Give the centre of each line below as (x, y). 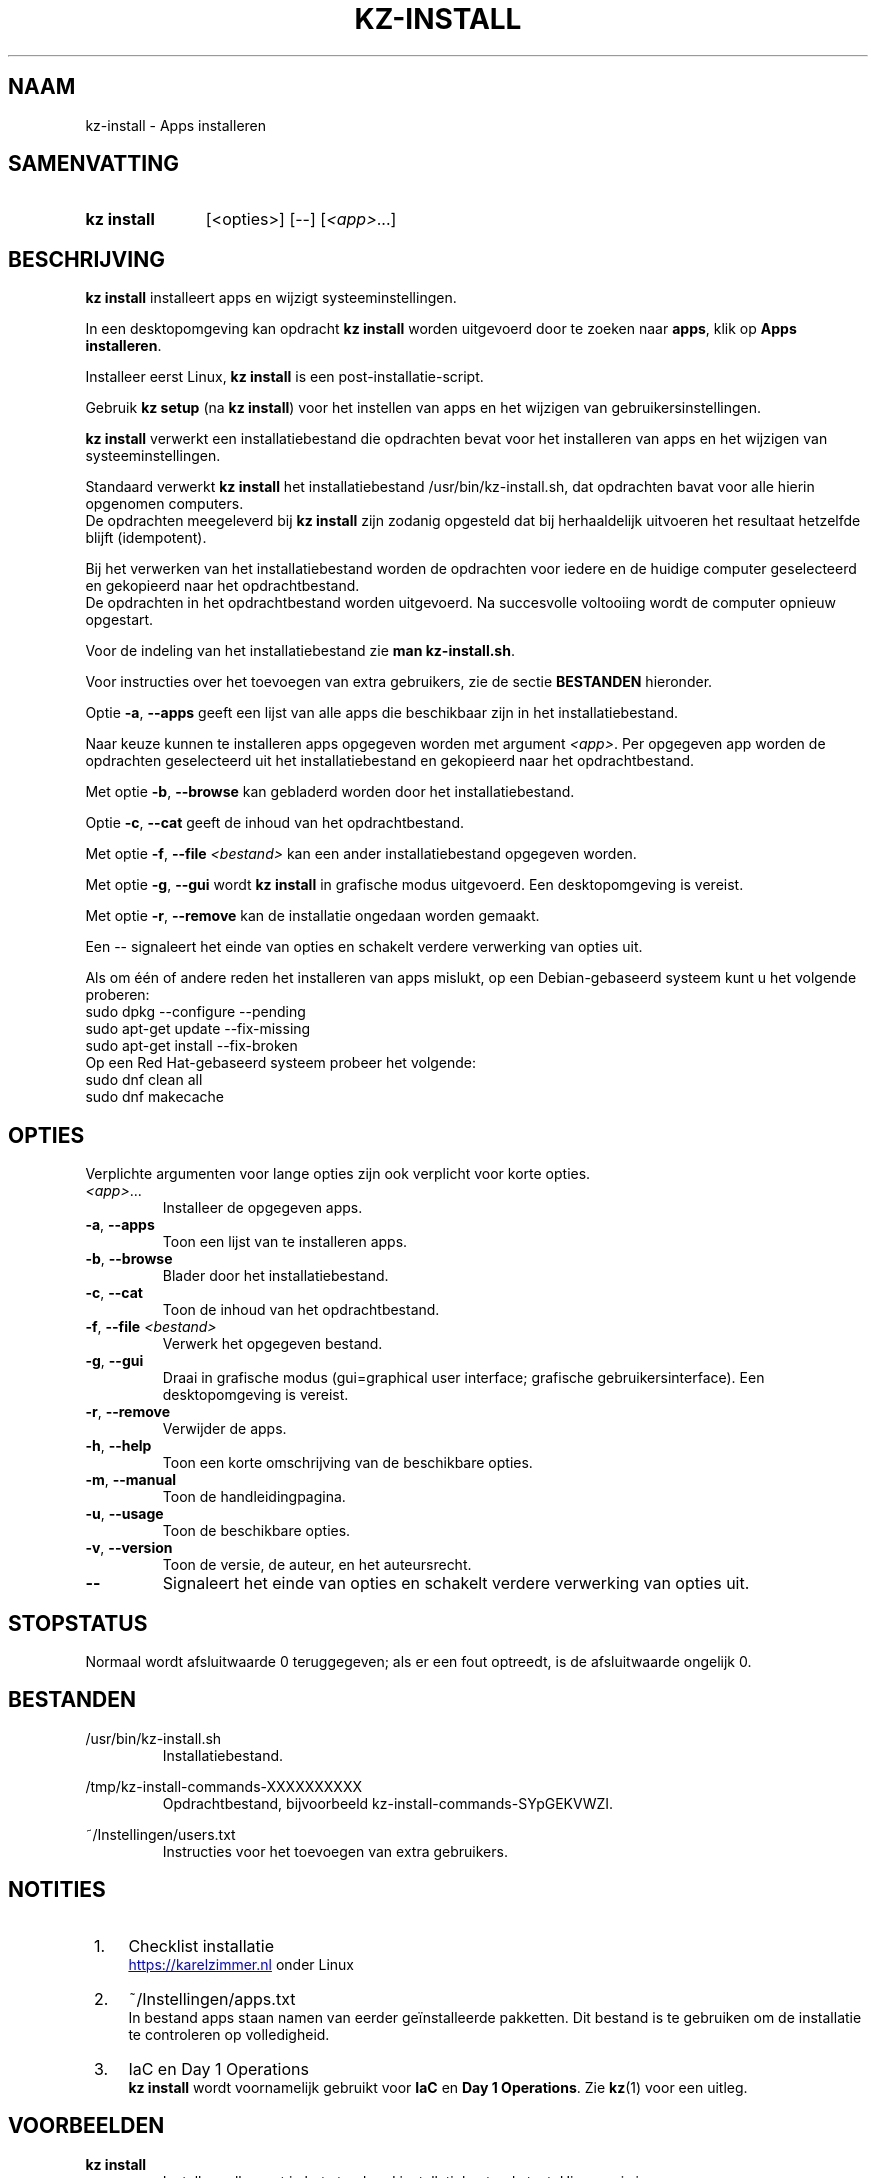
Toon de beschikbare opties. (256, 1531)
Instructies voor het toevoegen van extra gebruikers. (335, 1851)
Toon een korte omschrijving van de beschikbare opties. (347, 1463)
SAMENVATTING (93, 164)
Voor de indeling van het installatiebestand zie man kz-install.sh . (300, 651)
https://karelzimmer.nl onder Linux (241, 1964)
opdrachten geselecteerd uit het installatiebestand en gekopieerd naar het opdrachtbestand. (390, 761)
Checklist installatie (201, 1945)
